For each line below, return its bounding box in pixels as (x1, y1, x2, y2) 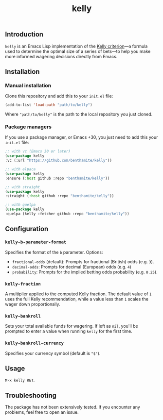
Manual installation (5, 82, 52, 89)
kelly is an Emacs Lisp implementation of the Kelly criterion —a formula (5, 43, 148, 49)
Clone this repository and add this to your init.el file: (5, 93, 113, 99)
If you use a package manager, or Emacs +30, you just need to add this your (5, 134, 158, 140)
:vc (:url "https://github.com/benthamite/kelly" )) (5, 158, 112, 163)
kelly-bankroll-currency (5, 340, 64, 346)
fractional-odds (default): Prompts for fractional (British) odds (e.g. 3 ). (12, 258, 154, 265)
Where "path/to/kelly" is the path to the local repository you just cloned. (5, 111, 153, 117)
